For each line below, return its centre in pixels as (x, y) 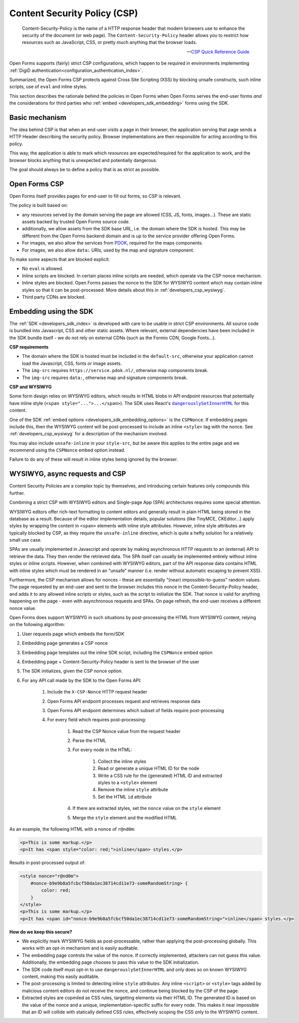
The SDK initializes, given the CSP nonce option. (72, 671)
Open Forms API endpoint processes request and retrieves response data (124, 701)
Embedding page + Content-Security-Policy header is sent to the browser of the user (111, 662)
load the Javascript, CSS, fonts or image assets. (72, 363)
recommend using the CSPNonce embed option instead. (67, 450)
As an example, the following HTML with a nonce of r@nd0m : (72, 829)
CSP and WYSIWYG (31, 387)
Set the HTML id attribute (125, 797)
